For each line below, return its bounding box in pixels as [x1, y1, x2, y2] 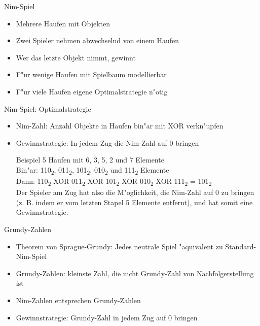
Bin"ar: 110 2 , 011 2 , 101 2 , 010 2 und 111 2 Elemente [16, 164, 169, 176]
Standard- [225, 241, 256, 251]
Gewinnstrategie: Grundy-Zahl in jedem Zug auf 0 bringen [16, 312, 198, 322]
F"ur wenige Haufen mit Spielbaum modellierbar [16, 69, 167, 80]
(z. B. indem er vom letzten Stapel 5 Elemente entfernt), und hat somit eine [16, 197, 253, 207]
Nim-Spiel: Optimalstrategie [4, 103, 91, 114]
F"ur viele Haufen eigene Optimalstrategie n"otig [16, 86, 168, 96]
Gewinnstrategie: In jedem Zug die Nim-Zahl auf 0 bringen [16, 137, 199, 148]
